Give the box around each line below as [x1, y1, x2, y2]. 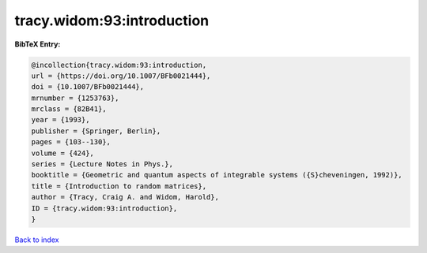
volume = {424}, [31, 148, 95, 158]
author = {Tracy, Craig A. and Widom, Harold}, [31, 193, 219, 202]
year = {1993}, [31, 115, 90, 125]
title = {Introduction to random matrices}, [31, 181, 207, 191]
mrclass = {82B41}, [31, 105, 107, 113]
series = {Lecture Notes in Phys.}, [31, 160, 174, 169]
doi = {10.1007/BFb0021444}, [31, 83, 145, 91]
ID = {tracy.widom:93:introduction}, [31, 203, 178, 213]
